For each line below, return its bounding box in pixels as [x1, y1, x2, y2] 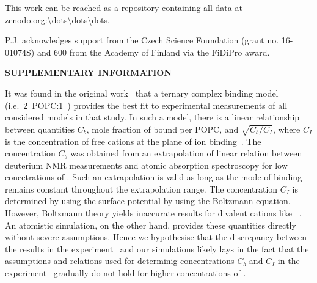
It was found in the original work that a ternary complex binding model [5, 86, 279, 99]
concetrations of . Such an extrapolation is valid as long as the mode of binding [5, 171, 302, 183]
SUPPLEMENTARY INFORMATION [5, 66, 172, 79]
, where [272, 122, 301, 135]
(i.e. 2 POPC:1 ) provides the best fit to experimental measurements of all [5, 98, 288, 111]
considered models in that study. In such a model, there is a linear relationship [5, 111, 300, 123]
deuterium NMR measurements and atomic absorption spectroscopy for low [5, 158, 288, 171]
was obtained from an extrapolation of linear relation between [70, 147, 302, 160]
